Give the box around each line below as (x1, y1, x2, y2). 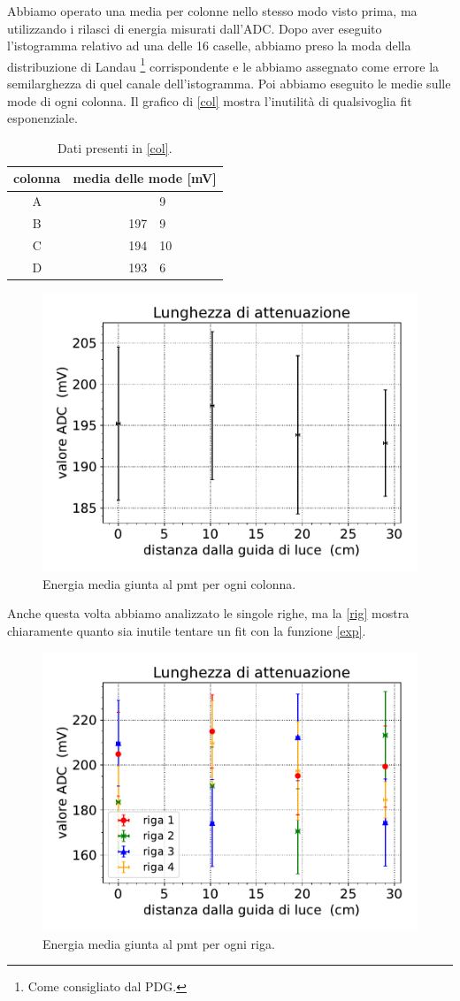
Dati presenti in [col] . (57, 138, 172, 157)
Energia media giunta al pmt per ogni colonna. (42, 574, 296, 592)
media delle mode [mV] (73, 169, 217, 187)
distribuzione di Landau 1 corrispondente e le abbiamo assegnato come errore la (7, 54, 440, 75)
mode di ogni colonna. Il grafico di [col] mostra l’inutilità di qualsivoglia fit (7, 91, 412, 110)
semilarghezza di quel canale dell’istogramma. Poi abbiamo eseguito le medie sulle (7, 74, 451, 93)
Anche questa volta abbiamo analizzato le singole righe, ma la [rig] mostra (7, 604, 410, 623)
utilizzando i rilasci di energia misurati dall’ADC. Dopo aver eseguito (7, 19, 382, 37)
